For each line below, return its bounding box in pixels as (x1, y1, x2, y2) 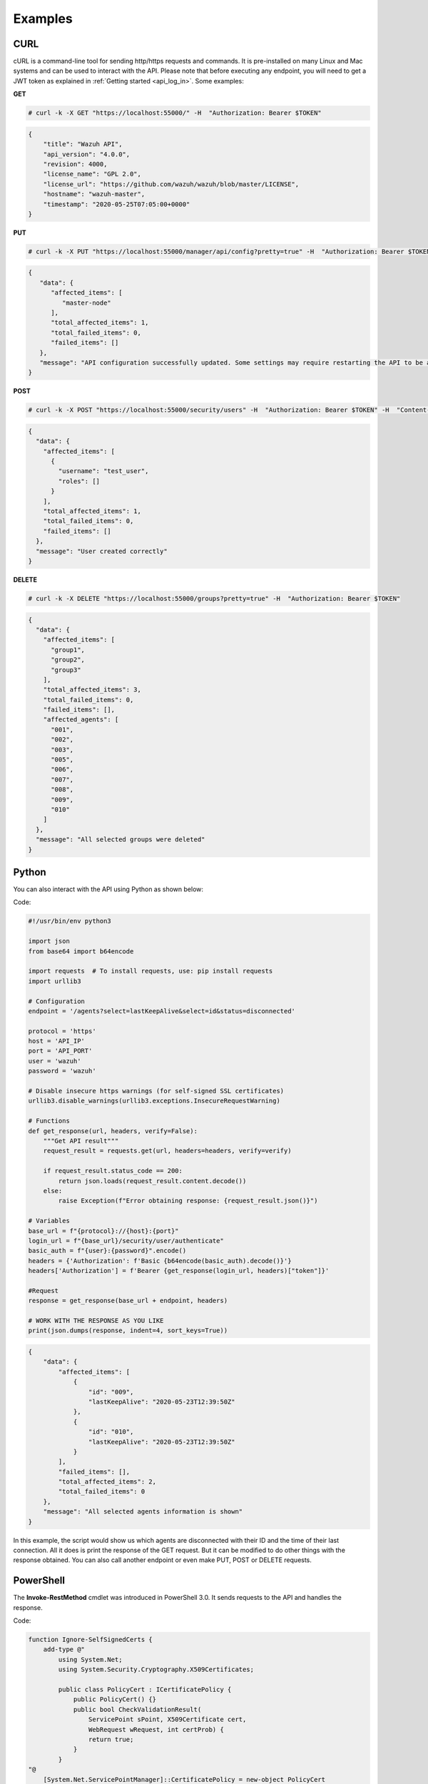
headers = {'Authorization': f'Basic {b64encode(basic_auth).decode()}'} (28, 1257, 292, 1264)
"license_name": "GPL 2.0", (43, 170, 142, 178)
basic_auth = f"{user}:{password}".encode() (28, 1247, 187, 1255)
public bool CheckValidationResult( (73, 1706, 202, 1713)
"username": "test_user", (58, 467, 149, 475)
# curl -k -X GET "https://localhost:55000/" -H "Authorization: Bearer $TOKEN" (28, 109, 322, 117)
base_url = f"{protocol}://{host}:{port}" (28, 1227, 179, 1235)
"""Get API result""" (43, 1137, 119, 1145)
